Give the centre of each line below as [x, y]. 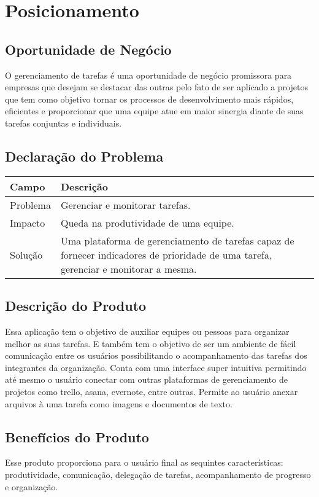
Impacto [28, 222]
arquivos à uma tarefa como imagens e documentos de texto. [119, 403]
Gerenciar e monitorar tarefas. [125, 205]
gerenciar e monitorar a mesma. [129, 268]
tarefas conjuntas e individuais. [63, 123]
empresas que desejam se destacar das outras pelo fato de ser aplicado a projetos [156, 87]
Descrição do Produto [76, 306]
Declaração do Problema [84, 156]
